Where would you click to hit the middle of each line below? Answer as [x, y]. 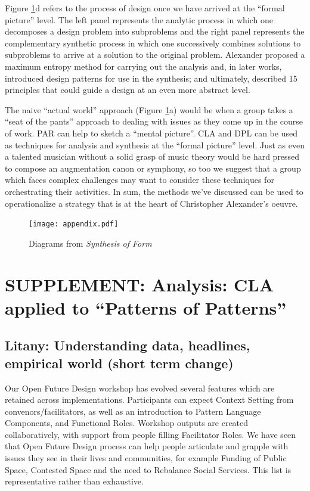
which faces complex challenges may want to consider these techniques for [139, 180]
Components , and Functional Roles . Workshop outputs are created [127, 423]
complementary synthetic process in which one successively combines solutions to [153, 43]
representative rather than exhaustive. [74, 481]
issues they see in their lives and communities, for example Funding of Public [146, 458]
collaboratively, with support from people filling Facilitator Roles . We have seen [151, 434]
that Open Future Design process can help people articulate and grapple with [147, 446]
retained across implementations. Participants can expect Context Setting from [149, 400]
